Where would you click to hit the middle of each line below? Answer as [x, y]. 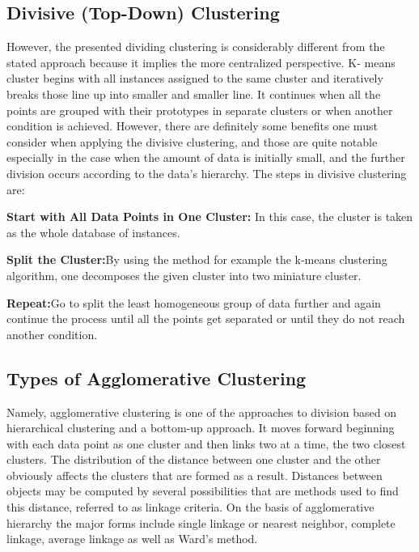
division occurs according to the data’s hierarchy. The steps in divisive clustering [207, 173]
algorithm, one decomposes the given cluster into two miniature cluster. [184, 275]
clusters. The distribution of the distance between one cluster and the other [194, 459]
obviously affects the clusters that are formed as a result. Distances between [195, 475]
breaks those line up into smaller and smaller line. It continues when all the [194, 93]
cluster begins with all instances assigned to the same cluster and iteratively [195, 78]
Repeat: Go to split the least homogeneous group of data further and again [194, 302]
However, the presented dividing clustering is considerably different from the [196, 47]
